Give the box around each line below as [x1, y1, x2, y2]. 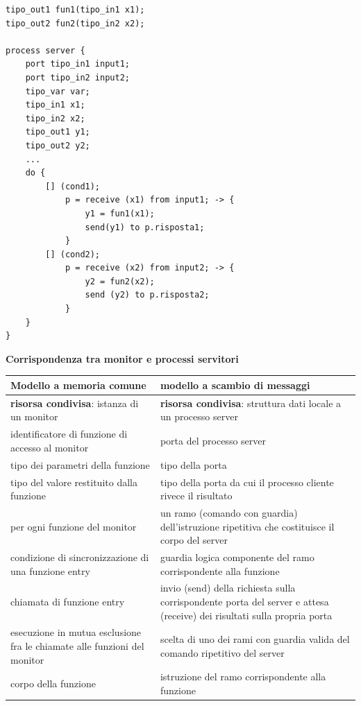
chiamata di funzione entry [10, 594, 125, 608]
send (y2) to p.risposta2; [85, 290, 210, 300]
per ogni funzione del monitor [10, 519, 137, 533]
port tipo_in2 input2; [25, 72, 130, 83]
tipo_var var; [25, 86, 90, 96]
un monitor [10, 409, 58, 424]
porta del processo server [160, 433, 266, 448]
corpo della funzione [10, 676, 96, 691]
